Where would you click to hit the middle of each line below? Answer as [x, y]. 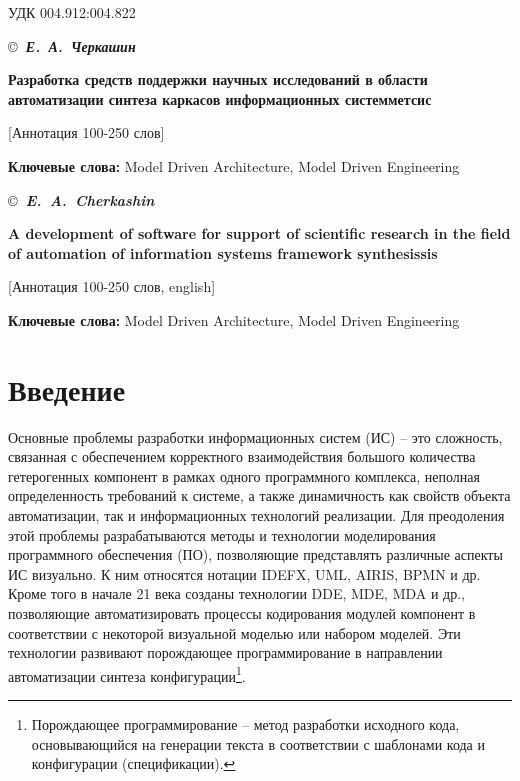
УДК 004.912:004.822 [72, 12]
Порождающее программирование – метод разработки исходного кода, [245, 724]
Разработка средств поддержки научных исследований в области [218, 79]
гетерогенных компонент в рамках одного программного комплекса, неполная [244, 475]
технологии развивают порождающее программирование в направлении [225, 652]
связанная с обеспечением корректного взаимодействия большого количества [242, 456]
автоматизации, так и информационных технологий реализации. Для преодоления [256, 515]
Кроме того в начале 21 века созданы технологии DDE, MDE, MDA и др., [237, 593]
